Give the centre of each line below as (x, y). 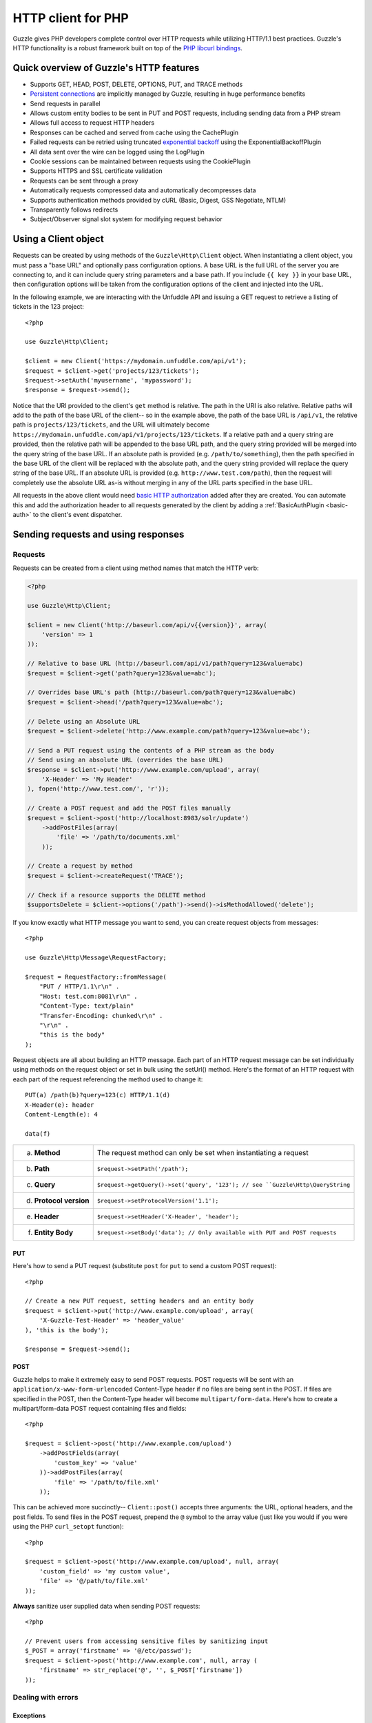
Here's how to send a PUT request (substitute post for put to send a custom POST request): (145, 1266)
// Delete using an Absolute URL (84, 721)
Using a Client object (58, 239)
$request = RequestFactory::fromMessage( (96, 977)
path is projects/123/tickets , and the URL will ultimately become (111, 425)
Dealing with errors (45, 1697)
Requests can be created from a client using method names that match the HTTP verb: (136, 568)
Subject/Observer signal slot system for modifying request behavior (126, 219)
